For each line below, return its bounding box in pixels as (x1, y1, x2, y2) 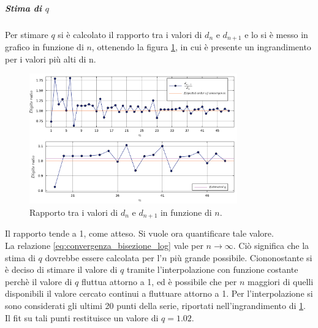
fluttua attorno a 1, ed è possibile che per (81, 275, 237, 288)
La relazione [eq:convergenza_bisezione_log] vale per (5, 239, 203, 252)
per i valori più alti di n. (5, 52, 96, 65)
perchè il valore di (5, 275, 72, 288)
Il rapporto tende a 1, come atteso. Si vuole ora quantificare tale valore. (5, 227, 274, 240)
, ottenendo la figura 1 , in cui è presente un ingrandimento (91, 40, 311, 53)
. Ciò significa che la (233, 239, 309, 252)
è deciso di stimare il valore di (5, 263, 118, 276)
